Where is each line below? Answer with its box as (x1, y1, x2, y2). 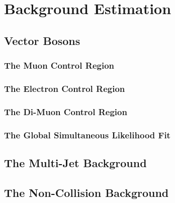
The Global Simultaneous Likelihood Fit (4, 128, 170, 141)
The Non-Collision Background (4, 184, 169, 200)
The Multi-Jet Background (4, 155, 147, 170)
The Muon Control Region (4, 59, 114, 72)
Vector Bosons (4, 32, 80, 48)
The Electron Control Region (4, 82, 125, 94)
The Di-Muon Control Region (4, 105, 127, 118)
